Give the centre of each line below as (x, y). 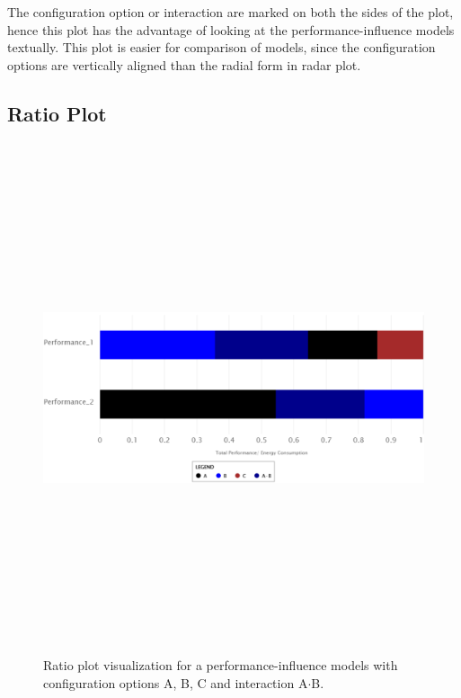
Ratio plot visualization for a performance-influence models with (221, 665)
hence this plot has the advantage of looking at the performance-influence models (231, 29)
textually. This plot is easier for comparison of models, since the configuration (222, 47)
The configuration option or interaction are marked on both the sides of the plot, (230, 12)
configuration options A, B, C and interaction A (176, 682)
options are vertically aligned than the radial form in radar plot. (184, 64)
